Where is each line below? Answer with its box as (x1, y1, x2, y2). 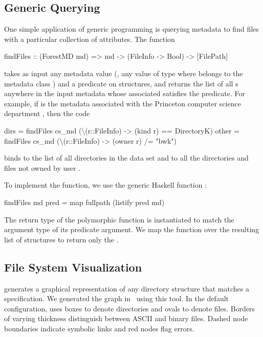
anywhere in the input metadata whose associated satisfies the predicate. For (4, 88, 245, 99)
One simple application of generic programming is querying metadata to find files (4, 24, 259, 34)
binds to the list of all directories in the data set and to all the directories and (4, 152, 249, 163)
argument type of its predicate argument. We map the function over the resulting (4, 224, 259, 235)
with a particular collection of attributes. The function (4, 33, 175, 44)
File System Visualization (4, 259, 142, 275)
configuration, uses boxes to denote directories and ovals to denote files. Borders (4, 303, 255, 313)
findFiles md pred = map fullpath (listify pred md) (4, 196, 165, 207)
